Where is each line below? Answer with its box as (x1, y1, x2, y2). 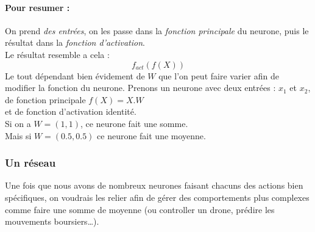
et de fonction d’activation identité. (5, 105, 136, 118)
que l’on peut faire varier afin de (158, 69, 279, 82)
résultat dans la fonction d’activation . (5, 36, 145, 49)
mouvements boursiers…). (5, 215, 99, 228)
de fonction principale (5, 93, 86, 106)
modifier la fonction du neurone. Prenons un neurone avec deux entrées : (5, 81, 276, 94)
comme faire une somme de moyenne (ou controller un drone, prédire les (5, 203, 275, 216)
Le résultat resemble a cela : (5, 48, 110, 60)
